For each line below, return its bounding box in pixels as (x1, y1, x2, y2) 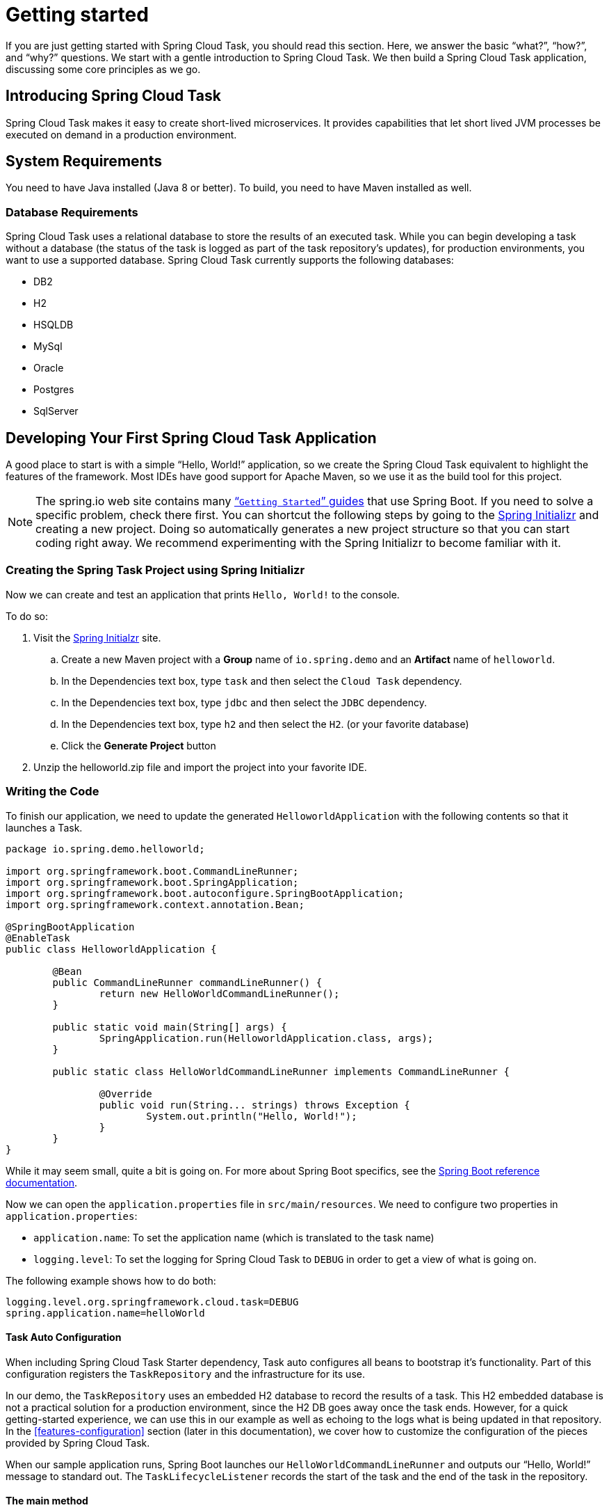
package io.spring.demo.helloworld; (6, 843, 205, 855)
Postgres (33, 383, 74, 396)
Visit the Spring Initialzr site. (33, 631, 161, 644)
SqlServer (33, 405, 79, 418)
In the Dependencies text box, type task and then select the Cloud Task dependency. (61, 674, 462, 687)
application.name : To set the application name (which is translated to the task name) (33, 1231, 435, 1243)
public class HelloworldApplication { (6, 943, 217, 955)
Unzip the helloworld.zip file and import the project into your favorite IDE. (33, 761, 367, 773)
